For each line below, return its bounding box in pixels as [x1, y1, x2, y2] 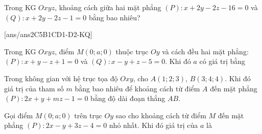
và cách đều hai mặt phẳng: [162, 46, 249, 56]
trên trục [74, 110, 102, 120]
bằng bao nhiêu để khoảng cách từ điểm [75, 83, 200, 93]
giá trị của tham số [4, 83, 64, 93]
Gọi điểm [4, 110, 33, 120]
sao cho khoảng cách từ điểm [115, 110, 206, 120]
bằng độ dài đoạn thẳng [90, 93, 165, 104]
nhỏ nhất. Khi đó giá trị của [109, 120, 198, 130]
